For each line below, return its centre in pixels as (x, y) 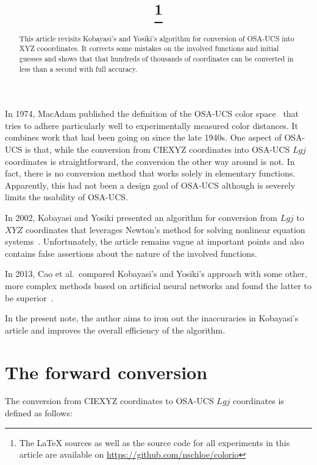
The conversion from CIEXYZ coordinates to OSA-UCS (109, 401)
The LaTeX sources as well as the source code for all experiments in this (155, 442)
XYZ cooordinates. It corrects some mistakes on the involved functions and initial (149, 48)
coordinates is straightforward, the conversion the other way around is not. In (150, 161)
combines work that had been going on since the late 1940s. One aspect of (143, 137)
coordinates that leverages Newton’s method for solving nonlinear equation (165, 229)
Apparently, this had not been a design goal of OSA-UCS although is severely (150, 185)
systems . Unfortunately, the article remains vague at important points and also (155, 241)
